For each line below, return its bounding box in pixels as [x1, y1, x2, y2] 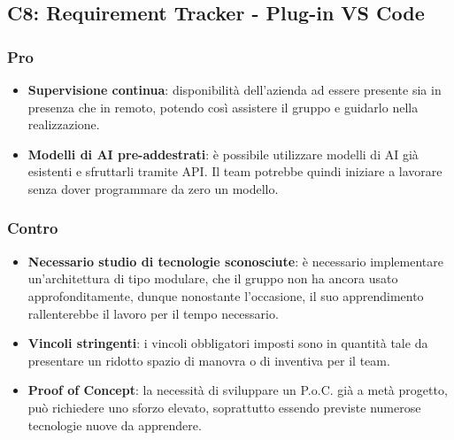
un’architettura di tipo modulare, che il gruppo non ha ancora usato [27, 269, 398, 288]
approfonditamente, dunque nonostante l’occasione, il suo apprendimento [27, 286, 424, 305]
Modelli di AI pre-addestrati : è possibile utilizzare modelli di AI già [27, 144, 419, 163]
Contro [7, 217, 58, 239]
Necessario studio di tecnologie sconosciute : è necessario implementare [27, 251, 444, 270]
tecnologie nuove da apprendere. [27, 415, 202, 434]
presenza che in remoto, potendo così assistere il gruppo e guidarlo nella [27, 97, 419, 116]
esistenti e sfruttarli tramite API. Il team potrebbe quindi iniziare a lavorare [27, 162, 442, 181]
